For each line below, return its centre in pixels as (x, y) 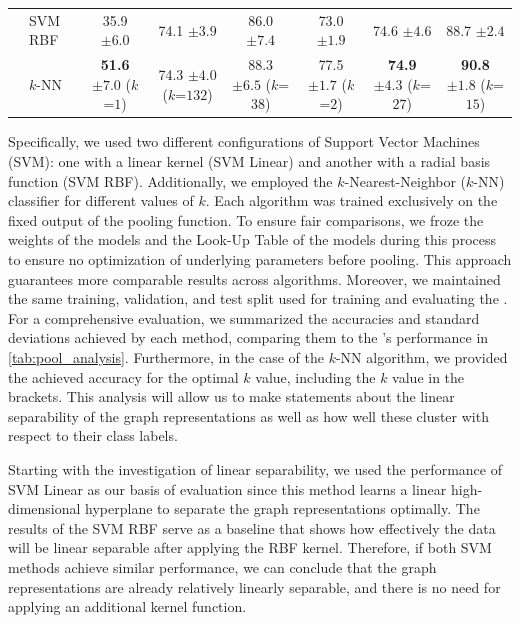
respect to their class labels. (93, 435)
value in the (428, 376)
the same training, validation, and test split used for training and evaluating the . (258, 298)
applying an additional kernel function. (127, 606)
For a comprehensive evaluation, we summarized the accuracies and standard (244, 317)
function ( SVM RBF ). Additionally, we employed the (170, 180)
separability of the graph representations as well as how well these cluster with (248, 415)
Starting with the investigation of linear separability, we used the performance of (255, 468)
